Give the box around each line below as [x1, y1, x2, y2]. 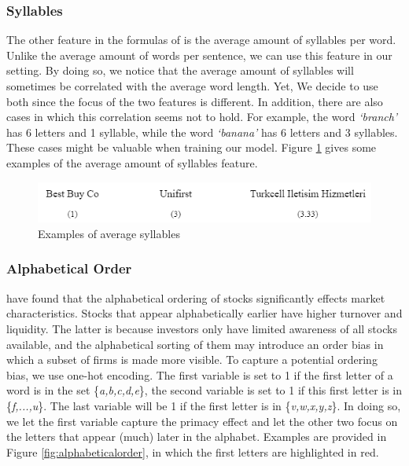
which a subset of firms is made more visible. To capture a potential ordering [6, 351, 378, 368]
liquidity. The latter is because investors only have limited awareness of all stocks [6, 320, 397, 336]
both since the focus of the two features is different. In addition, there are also [6, 93, 383, 109]
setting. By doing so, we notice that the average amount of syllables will [6, 62, 354, 79]
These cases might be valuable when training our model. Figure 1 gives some [6, 139, 377, 156]
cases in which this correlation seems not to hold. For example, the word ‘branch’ [6, 108, 398, 125]
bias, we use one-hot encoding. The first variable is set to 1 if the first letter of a [6, 366, 393, 383]
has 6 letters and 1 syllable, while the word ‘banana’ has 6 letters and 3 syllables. [6, 123, 398, 140]
